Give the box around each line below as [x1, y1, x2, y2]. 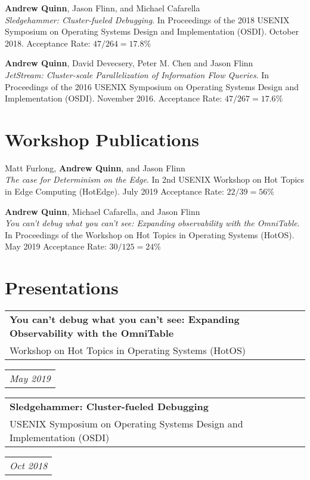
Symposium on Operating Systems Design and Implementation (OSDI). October [5, 25, 299, 38]
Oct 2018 [10, 459, 48, 473]
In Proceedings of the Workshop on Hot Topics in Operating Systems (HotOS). [5, 228, 294, 241]
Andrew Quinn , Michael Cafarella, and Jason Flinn [5, 205, 200, 217]
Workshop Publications [5, 127, 200, 151]
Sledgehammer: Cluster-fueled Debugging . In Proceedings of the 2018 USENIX [5, 13, 290, 26]
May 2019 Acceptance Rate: [5, 240, 107, 253]
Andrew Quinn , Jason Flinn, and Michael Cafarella [5, 2, 200, 14]
